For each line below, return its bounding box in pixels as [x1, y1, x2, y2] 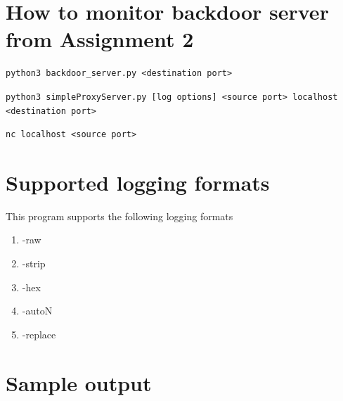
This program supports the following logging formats [6, 208, 233, 223]
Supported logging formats [6, 167, 270, 196]
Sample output [6, 368, 152, 397]
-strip [22, 256, 46, 270]
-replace [22, 326, 56, 341]
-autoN [22, 303, 53, 318]
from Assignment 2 [6, 25, 194, 53]
